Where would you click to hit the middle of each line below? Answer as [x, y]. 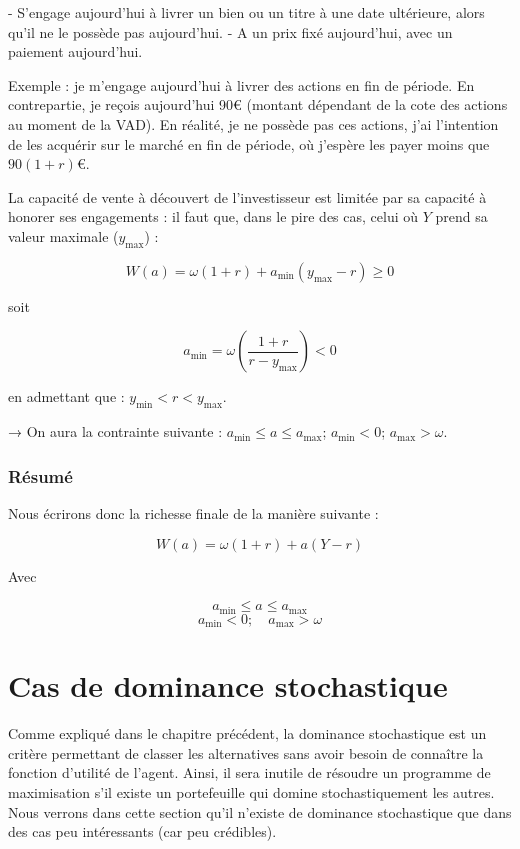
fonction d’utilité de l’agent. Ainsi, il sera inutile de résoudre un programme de [249, 772]
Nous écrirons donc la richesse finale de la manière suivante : [193, 512]
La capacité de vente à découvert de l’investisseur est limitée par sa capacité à [247, 196]
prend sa [461, 216]
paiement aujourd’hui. [75, 51]
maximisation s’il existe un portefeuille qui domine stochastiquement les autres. [251, 791]
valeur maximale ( [63, 235]
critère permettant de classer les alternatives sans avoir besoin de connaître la [246, 752]
